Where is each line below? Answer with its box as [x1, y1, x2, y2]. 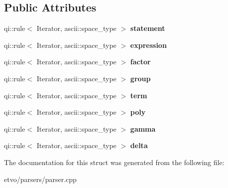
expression [130, 39, 167, 50]
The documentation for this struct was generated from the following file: [4, 157, 225, 167]
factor [130, 56, 151, 67]
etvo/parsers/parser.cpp [4, 174, 77, 184]
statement [130, 23, 165, 33]
